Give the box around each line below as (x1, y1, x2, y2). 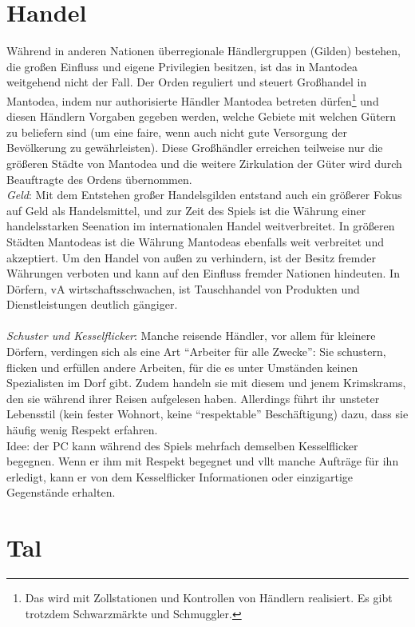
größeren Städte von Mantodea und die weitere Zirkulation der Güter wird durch (6, 154, 402, 171)
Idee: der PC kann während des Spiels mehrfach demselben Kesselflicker (6, 437, 358, 453)
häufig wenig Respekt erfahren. (6, 421, 158, 438)
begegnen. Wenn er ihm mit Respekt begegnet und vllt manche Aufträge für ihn (6, 453, 399, 469)
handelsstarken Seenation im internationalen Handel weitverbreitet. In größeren (6, 218, 395, 234)
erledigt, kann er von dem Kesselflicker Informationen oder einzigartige (6, 468, 353, 485)
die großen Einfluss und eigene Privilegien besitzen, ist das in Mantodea (6, 58, 358, 74)
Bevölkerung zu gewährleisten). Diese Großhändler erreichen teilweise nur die (6, 139, 383, 156)
